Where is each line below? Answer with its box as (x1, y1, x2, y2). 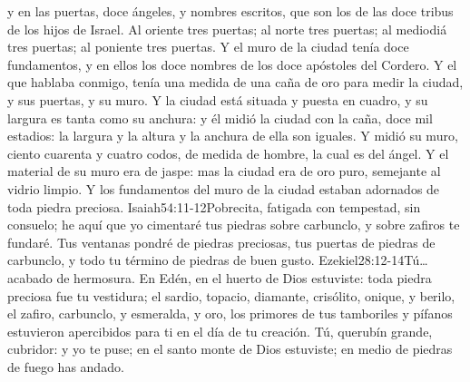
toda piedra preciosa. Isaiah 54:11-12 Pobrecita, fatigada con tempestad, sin (7, 197, 421, 216)
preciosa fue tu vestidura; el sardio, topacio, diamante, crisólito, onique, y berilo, (7, 286, 455, 305)
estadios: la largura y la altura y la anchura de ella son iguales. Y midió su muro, (7, 126, 458, 145)
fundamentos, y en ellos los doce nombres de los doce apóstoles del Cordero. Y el (7, 54, 457, 73)
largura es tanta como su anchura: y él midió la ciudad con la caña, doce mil (7, 108, 433, 127)
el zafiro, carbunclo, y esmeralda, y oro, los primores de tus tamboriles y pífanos (7, 304, 453, 323)
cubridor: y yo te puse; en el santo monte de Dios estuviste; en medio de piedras (7, 339, 453, 358)
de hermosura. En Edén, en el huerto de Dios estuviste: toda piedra (56, 268, 432, 287)
